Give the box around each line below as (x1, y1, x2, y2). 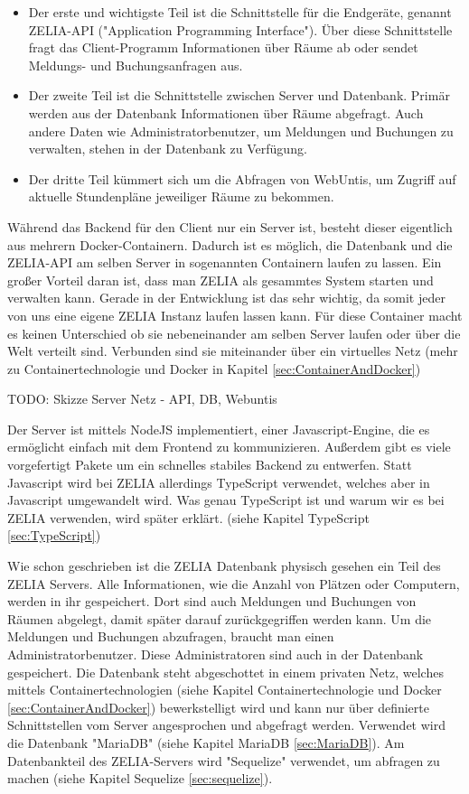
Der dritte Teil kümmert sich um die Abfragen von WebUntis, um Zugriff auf (28, 169, 456, 188)
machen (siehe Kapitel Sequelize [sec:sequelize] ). (7, 769, 273, 788)
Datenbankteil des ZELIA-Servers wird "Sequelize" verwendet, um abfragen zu (7, 751, 440, 770)
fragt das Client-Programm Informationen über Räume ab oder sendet (28, 38, 418, 57)
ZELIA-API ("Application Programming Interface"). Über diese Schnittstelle (28, 20, 453, 39)
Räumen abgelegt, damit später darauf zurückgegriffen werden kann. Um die (7, 609, 432, 628)
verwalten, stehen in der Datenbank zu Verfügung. (28, 139, 307, 158)
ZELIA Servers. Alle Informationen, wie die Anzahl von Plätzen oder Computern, (7, 574, 460, 593)
